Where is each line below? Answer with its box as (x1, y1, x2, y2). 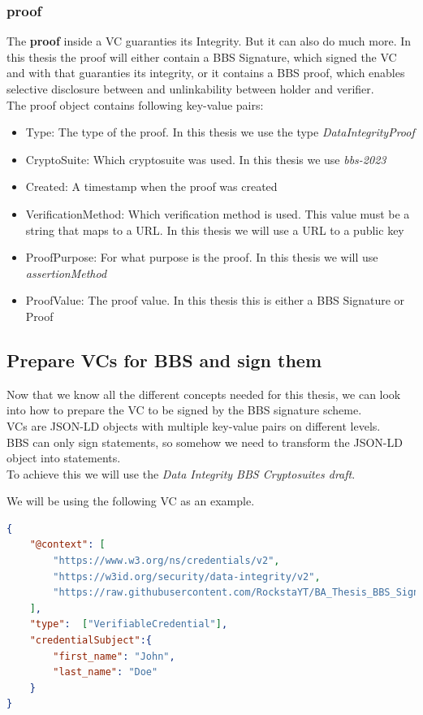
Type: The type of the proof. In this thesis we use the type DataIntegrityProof (25, 123, 415, 141)
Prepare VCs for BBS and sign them (6, 347, 322, 372)
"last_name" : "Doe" (53, 666, 158, 678)
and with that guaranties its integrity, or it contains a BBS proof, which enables (6, 64, 405, 81)
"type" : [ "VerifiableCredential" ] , (29, 618, 228, 630)
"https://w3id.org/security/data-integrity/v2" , (53, 570, 321, 583)
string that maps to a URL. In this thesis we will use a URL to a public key (25, 221, 404, 238)
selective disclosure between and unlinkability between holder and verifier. (6, 80, 374, 97)
